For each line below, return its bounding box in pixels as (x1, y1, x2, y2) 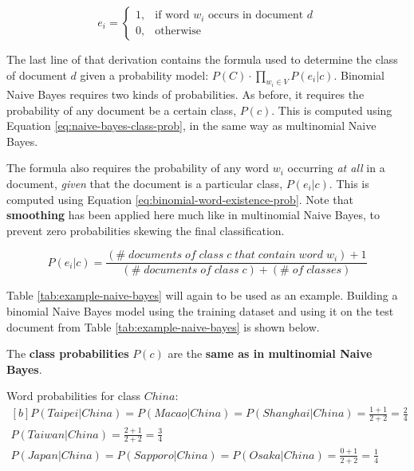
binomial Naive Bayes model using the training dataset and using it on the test (6, 303, 394, 320)
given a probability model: (80, 66, 209, 83)
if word (155, 10, 190, 22)
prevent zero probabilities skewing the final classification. (6, 222, 285, 238)
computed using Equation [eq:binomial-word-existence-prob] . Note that (6, 190, 353, 207)
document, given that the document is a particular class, (6, 175, 283, 191)
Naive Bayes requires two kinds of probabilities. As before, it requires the (6, 86, 365, 103)
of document (6, 66, 67, 83)
